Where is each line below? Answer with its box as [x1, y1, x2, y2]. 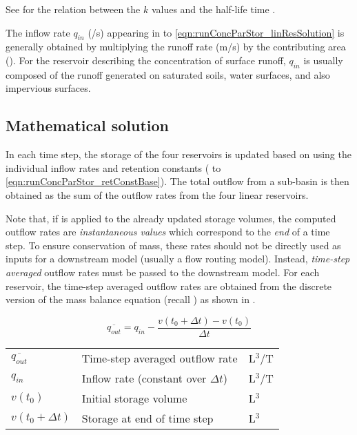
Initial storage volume [81, 389, 187, 406]
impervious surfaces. [6, 81, 91, 95]
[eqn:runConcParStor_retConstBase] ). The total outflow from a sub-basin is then [6, 174, 349, 188]
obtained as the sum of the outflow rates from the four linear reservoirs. [6, 187, 309, 202]
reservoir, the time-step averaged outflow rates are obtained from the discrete [6, 278, 332, 293]
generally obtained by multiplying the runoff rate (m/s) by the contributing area [6, 39, 346, 54]
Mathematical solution [6, 115, 170, 136]
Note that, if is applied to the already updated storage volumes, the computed [6, 211, 336, 225]
